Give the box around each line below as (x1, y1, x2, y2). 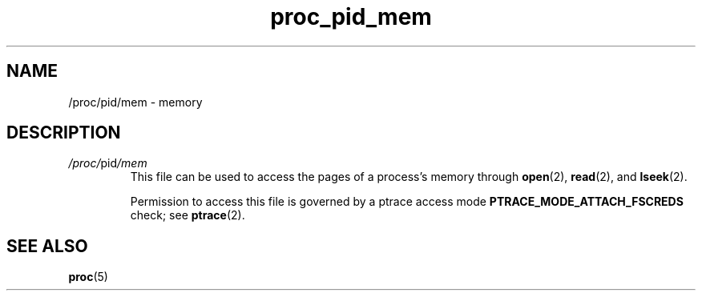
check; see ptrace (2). (130, 208, 245, 223)
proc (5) (68, 270, 108, 284)
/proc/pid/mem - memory (68, 94, 203, 109)
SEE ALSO (6, 235, 88, 256)
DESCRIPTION (6, 122, 121, 143)
